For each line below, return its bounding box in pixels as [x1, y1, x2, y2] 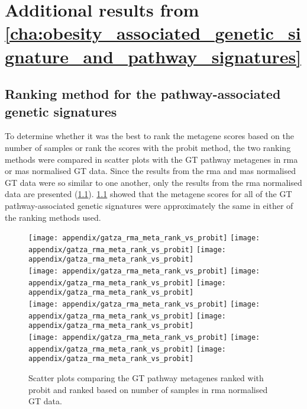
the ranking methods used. [5, 211, 101, 223]
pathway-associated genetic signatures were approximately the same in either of [5, 199, 293, 211]
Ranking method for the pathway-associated [5, 85, 281, 103]
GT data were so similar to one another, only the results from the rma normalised [5, 176, 302, 188]
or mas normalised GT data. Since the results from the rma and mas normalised [5, 165, 296, 177]
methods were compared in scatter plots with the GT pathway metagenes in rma [5, 153, 298, 165]
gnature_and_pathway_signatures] [5, 44, 302, 68]
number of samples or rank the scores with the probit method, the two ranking [5, 141, 291, 153]
